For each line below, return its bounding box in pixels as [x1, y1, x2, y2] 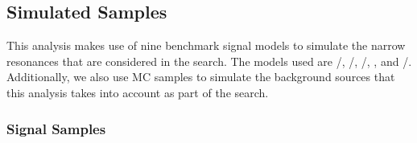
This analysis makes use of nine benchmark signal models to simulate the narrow [6, 37, 406, 54]
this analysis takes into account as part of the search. [6, 84, 269, 100]
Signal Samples [6, 118, 106, 138]
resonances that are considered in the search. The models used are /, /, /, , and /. [6, 52, 412, 69]
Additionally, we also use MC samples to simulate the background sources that [6, 68, 395, 85]
